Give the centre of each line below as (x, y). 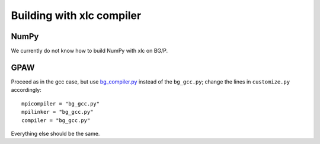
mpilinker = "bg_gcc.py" (57, 112)
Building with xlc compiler (76, 15)
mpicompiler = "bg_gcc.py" (61, 103)
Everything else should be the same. (55, 133)
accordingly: (26, 90)
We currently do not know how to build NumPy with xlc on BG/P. (89, 51)
